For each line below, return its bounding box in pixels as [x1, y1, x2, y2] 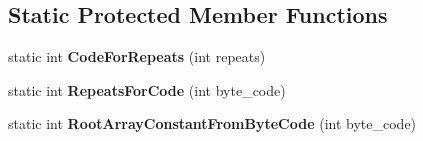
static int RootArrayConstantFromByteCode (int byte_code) [8, 113, 417, 134]
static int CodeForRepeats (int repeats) [8, 46, 266, 67]
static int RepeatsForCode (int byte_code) [8, 79, 286, 100]
